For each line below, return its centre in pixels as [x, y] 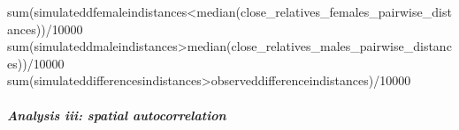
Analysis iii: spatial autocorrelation [117, 115]
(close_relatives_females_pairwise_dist [344, 11]
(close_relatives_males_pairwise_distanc [339, 46]
